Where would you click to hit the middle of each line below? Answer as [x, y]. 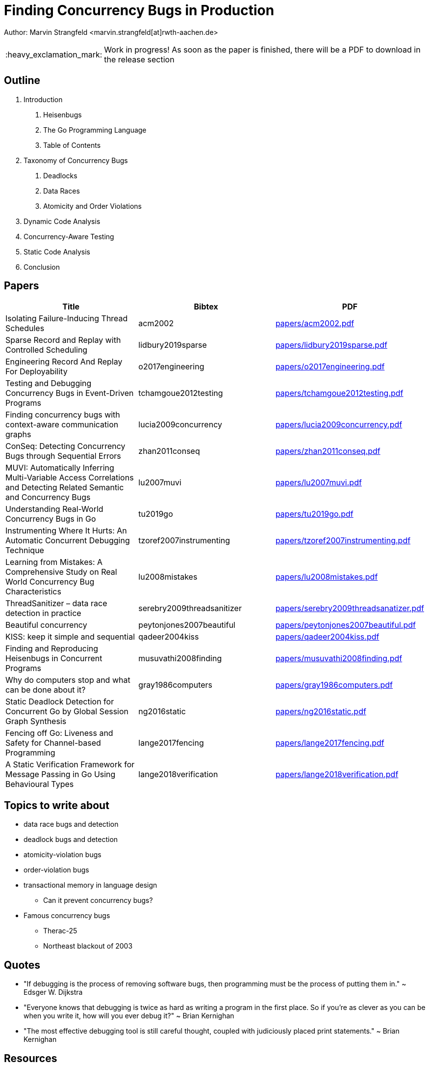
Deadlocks [60, 175]
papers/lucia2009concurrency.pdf [339, 425]
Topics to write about [57, 805]
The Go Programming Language [95, 130]
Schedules [25, 328]
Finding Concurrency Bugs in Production [139, 10]
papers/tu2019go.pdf [314, 514]
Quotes [22, 965]
